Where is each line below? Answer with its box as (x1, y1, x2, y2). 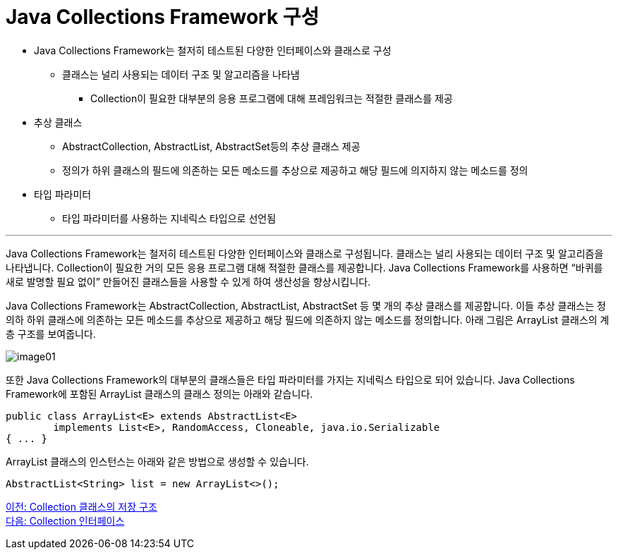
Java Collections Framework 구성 (6, 5, 320, 29)
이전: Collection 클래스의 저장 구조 (6, 500, 157, 513)
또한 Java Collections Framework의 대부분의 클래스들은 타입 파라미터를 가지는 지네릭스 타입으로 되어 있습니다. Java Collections (6, 373, 575, 386)
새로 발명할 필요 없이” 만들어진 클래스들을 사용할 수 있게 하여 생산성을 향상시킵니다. (6, 275, 371, 288)
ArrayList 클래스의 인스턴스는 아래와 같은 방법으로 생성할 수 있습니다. (6, 455, 309, 468)
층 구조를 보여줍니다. (6, 327, 96, 340)
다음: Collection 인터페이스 (6, 514, 125, 527)
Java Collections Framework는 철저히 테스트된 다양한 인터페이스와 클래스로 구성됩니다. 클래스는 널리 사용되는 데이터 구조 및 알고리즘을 (6, 247, 604, 260)
